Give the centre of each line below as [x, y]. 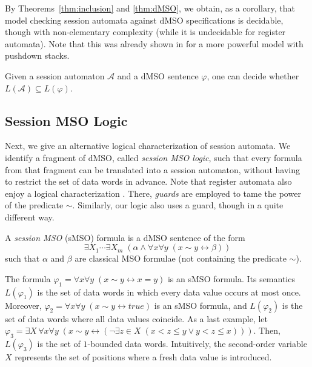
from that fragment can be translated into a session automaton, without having [152, 169]
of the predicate [34, 205]
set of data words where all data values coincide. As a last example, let [137, 318]
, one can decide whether [253, 75]
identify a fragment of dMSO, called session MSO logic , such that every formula [154, 157]
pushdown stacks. [37, 55]
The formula [28, 278]
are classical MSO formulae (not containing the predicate [181, 258]
